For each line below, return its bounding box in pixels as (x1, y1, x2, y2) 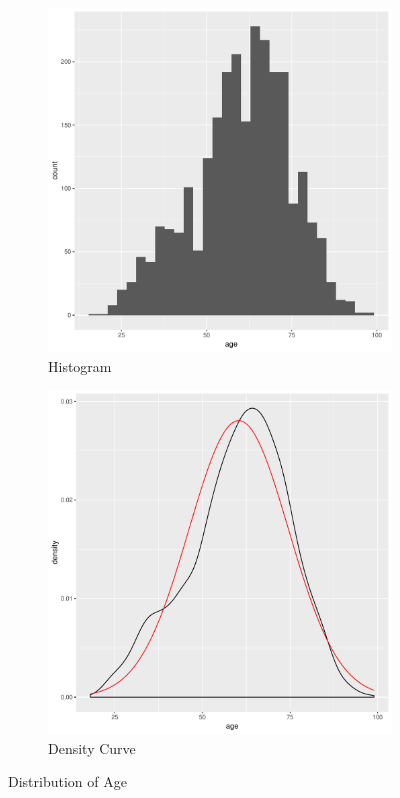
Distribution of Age (8, 771, 127, 792)
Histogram (48, 355, 112, 376)
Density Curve (48, 737, 136, 758)
